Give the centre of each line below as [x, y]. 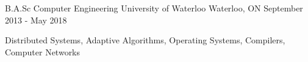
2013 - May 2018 [36, 20]
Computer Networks [43, 51]
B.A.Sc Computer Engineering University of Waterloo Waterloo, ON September [154, 8]
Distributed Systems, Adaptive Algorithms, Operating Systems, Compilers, [145, 40]
